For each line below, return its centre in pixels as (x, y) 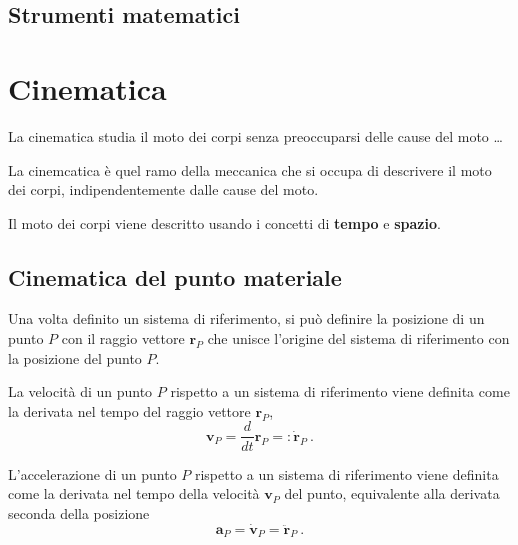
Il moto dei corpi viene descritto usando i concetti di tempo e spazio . (224, 222)
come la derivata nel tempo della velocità (134, 493)
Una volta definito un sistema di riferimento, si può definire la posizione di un (246, 318)
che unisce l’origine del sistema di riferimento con (358, 338)
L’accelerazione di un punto (92, 473)
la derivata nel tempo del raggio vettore (129, 410)
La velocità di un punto (80, 391)
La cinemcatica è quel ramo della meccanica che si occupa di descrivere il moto (250, 169)
